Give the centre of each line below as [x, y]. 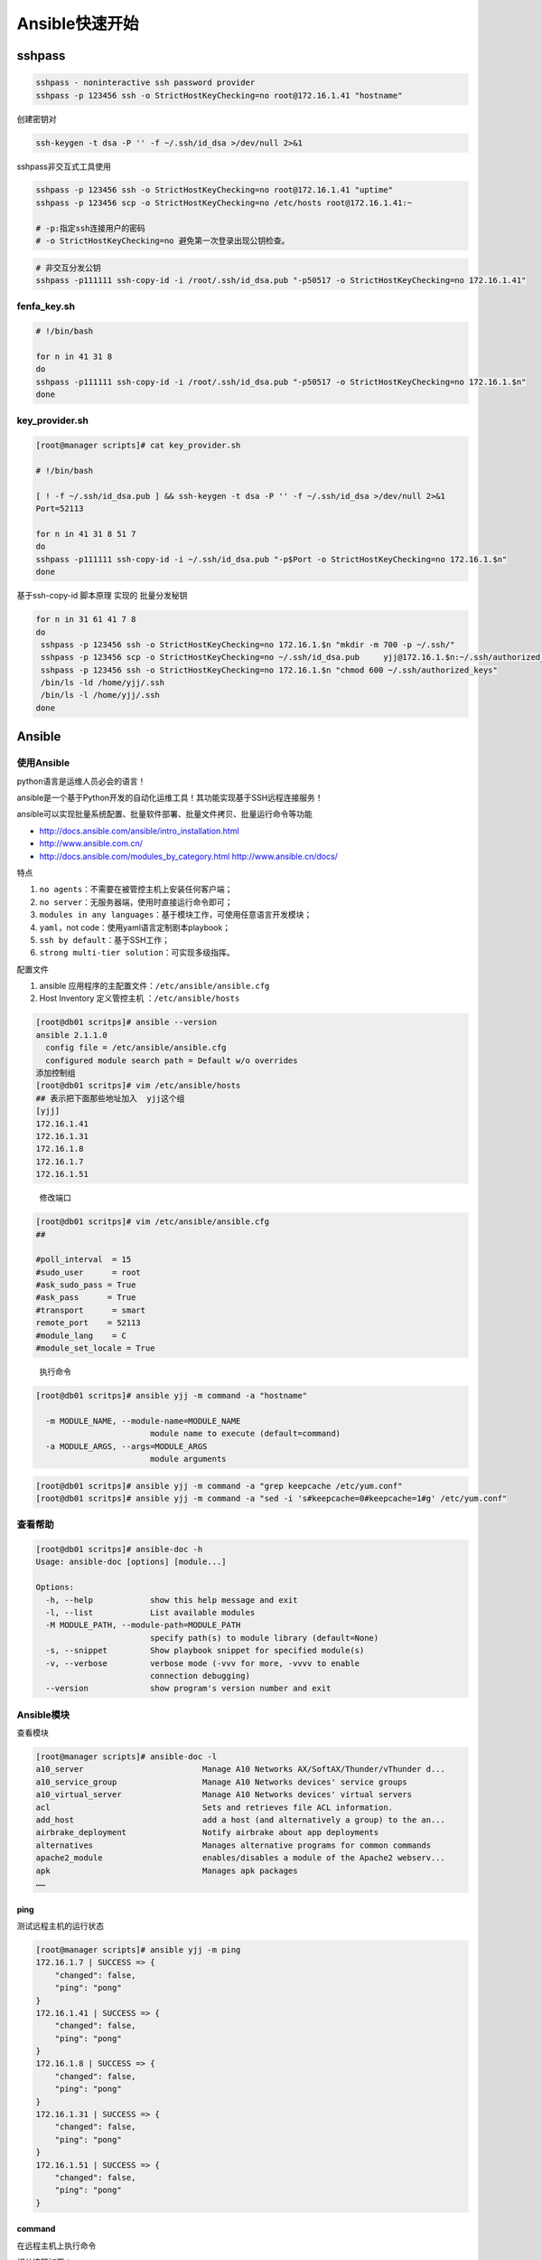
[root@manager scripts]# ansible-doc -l [126, 1757]
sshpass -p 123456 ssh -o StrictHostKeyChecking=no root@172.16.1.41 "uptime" [214, 190]
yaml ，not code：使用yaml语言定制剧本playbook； [135, 928]
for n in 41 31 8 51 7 [86, 534]
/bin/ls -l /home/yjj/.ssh [100, 695]
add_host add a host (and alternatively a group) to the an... [241, 1820]
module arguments [188, 1459]
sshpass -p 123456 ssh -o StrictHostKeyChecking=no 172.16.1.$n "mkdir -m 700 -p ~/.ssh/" [248, 645]
